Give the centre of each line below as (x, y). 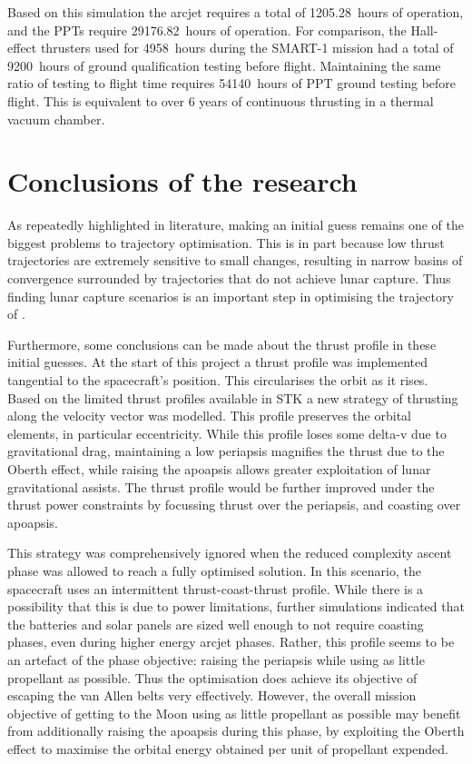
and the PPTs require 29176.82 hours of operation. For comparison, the (207, 30)
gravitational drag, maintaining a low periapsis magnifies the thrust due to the (226, 451)
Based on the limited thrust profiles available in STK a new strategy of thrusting (233, 397)
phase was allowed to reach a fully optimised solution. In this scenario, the (214, 570)
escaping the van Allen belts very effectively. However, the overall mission (212, 695)
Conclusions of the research (182, 181)
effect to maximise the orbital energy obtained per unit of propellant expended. (228, 748)
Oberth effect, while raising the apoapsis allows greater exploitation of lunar (219, 469)
